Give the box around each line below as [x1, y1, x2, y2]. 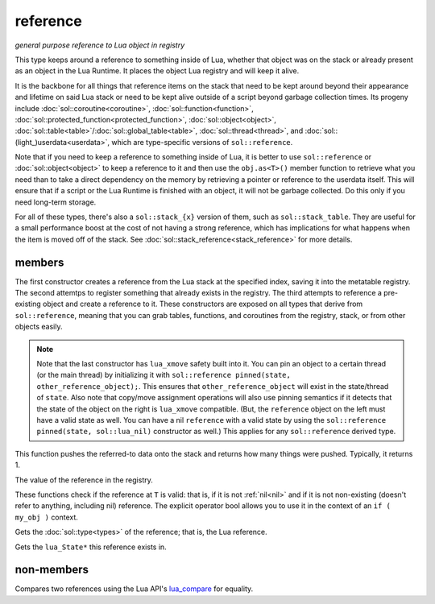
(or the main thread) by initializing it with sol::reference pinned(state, [36, 370, 292, 380]
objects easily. [14, 322, 63, 332]
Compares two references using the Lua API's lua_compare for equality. [14, 584, 254, 594]
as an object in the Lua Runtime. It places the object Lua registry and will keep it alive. [14, 66, 300, 76]
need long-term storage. [14, 197, 97, 207]
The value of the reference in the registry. [14, 475, 153, 485]
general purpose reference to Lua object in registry [14, 40, 185, 50]
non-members [14, 563, 89, 577]
